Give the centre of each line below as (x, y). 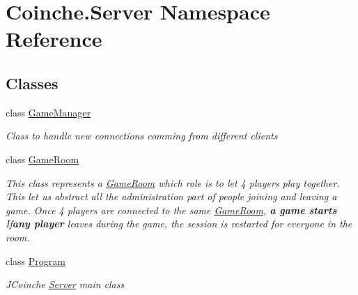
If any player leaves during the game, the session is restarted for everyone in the (179, 224)
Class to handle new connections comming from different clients (142, 136)
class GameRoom (42, 159)
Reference (54, 39)
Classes (32, 83)
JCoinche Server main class (65, 284)
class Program (36, 260)
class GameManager (48, 112)
